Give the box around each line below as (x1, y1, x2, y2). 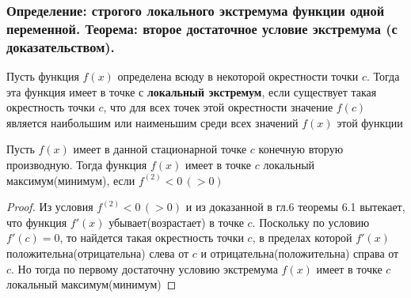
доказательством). (6, 36, 115, 56)
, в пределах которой (252, 229, 352, 246)
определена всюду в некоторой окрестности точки (117, 68, 359, 85)
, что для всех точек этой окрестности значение (103, 99, 333, 115)
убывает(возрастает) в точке (108, 213, 244, 230)
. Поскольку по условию (252, 213, 370, 230)
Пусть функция (6, 68, 79, 85)
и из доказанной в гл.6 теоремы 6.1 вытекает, (185, 198, 405, 215)
